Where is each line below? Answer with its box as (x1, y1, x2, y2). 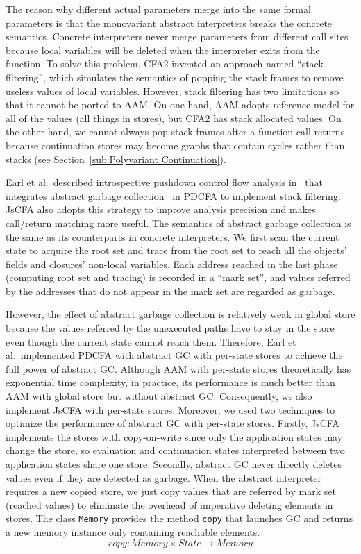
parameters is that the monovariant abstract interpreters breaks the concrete (6, 15, 333, 30)
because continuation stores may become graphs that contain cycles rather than (6, 137, 345, 152)
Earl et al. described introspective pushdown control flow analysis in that (6, 175, 323, 190)
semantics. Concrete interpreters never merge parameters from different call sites (6, 29, 349, 44)
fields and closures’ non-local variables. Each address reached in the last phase (6, 256, 338, 271)
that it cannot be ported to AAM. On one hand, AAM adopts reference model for (6, 97, 355, 112)
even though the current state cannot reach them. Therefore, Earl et (6, 334, 296, 349)
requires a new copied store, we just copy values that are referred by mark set (6, 484, 336, 498)
